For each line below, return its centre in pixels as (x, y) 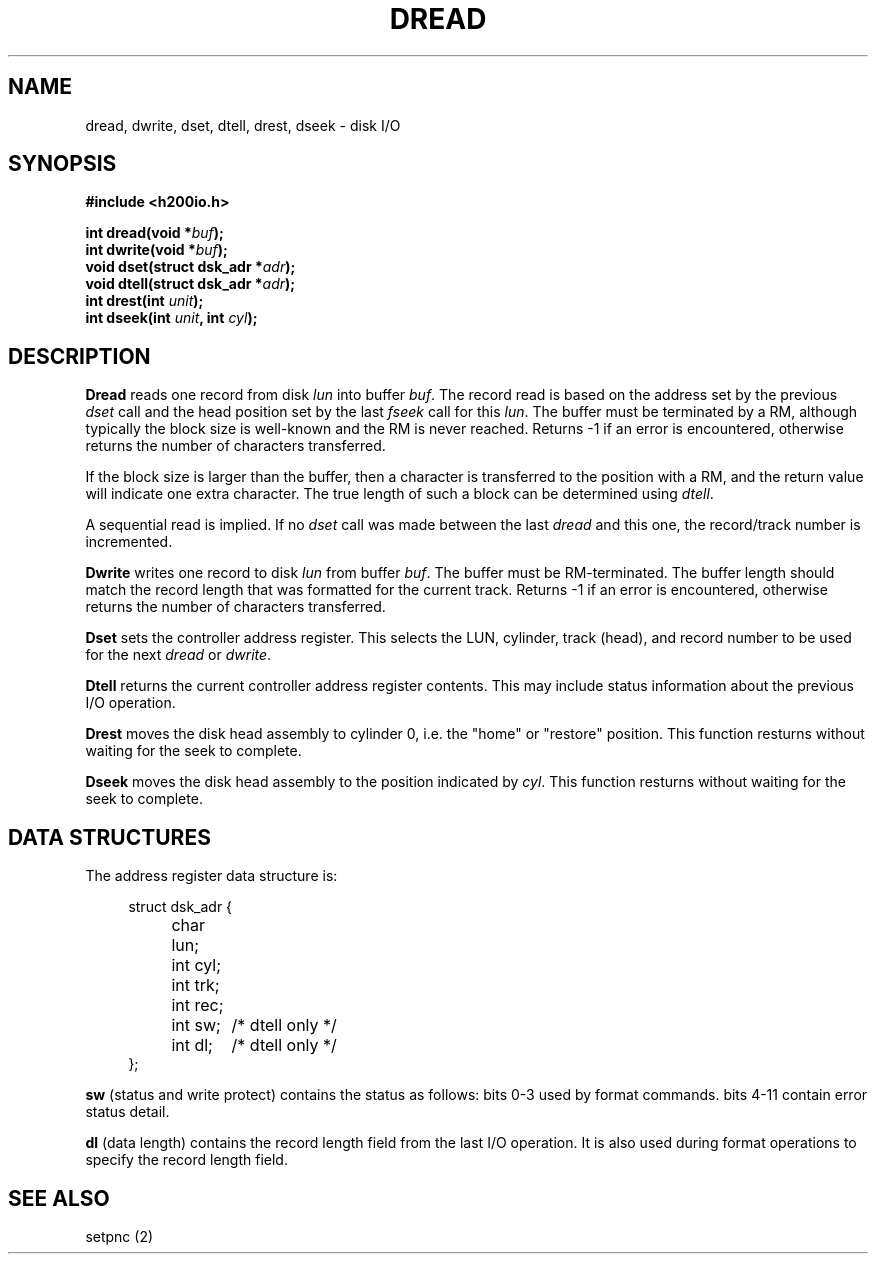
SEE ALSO (59, 1198)
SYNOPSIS (62, 164)
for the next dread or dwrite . (178, 655)
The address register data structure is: (211, 876)
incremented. (129, 542)
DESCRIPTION (79, 356)
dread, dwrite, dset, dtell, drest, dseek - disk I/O (243, 125)
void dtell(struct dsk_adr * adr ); (190, 284)
